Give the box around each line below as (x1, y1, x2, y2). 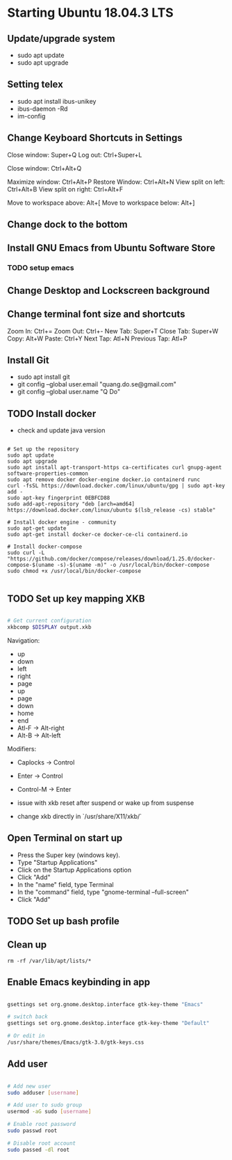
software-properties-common (7, 470, 89, 478)
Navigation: (7, 636, 40, 645)
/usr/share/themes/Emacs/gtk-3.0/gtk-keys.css (7, 1039, 144, 1046)
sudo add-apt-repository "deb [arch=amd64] (7, 501, 135, 508)
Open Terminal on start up (7, 832, 123, 844)
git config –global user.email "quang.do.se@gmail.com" (17, 380, 177, 389)
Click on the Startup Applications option (17, 865, 132, 874)
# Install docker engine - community (7, 519, 117, 526)
